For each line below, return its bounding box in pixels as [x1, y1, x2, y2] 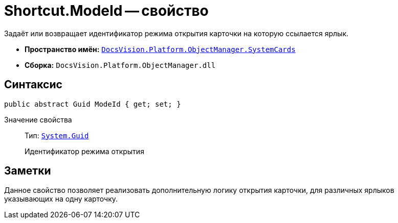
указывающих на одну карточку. [4, 194, 118, 204]
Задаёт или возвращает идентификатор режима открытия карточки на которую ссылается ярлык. [4, 29, 349, 38]
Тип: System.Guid [25, 131, 89, 140]
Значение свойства [4, 115, 72, 124]
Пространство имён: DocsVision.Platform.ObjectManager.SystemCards [25, 44, 296, 54]
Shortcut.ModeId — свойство [4, 2, 209, 19]
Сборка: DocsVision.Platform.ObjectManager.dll [25, 60, 216, 69]
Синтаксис [4, 78, 62, 91]
